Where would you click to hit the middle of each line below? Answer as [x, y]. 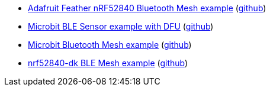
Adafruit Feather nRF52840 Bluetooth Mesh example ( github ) [147, 8]
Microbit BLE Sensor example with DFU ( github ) [121, 26]
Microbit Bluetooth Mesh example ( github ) [110, 45]
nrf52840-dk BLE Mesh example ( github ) [108, 63]
